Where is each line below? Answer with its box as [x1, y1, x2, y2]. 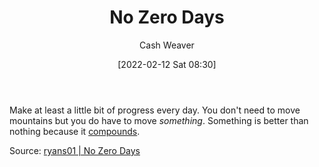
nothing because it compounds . [9, 125, 141, 137]
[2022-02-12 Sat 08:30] [117, 58, 217, 70]
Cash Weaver [139, 39, 195, 51]
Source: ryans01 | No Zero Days [9, 144, 141, 156]
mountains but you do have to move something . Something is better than [9, 114, 309, 126]
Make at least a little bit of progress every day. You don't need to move [9, 104, 301, 116]
